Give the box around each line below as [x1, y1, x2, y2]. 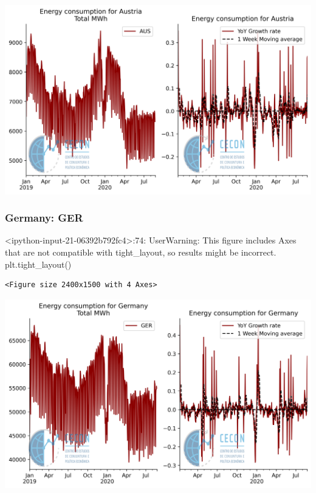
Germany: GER [5, 210, 83, 225]
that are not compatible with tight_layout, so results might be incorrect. [5, 245, 276, 258]
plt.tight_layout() [5, 257, 72, 270]
